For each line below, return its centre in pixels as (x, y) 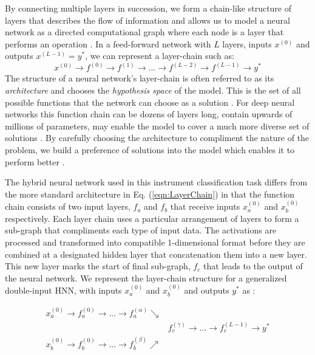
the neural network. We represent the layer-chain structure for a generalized (146, 277)
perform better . (35, 161)
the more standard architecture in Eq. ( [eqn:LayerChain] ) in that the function (150, 194)
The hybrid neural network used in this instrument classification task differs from (156, 182)
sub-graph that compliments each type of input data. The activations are (141, 230)
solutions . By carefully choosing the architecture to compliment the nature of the (157, 138)
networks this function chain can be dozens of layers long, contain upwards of (149, 114)
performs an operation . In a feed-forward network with (108, 43)
